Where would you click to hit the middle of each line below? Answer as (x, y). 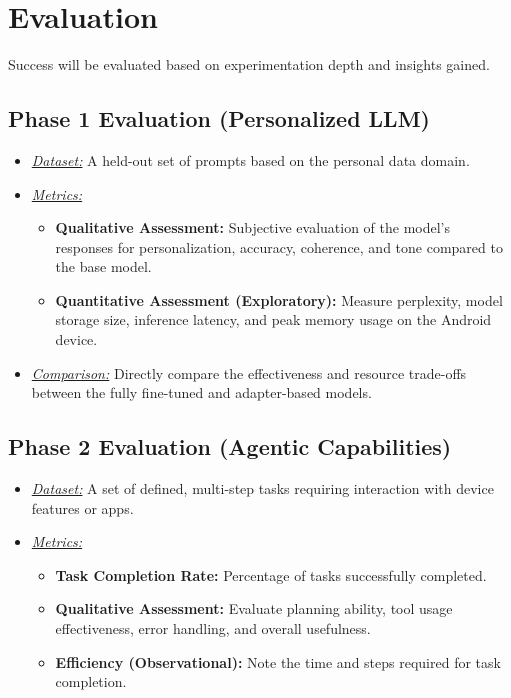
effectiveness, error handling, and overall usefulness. (213, 628)
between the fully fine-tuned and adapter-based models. (201, 392)
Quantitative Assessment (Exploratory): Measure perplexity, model (279, 299)
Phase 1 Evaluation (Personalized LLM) (219, 118)
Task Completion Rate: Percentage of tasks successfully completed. (271, 574)
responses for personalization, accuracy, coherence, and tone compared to (279, 246)
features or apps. (82, 507)
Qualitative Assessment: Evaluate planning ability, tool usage (254, 608)
